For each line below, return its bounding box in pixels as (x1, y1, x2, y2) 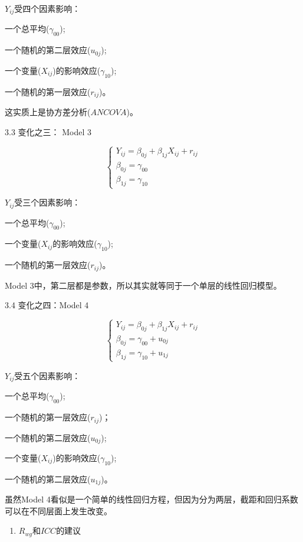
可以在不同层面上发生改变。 (5, 504, 112, 517)
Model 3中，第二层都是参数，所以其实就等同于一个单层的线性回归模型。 (5, 279, 282, 291)
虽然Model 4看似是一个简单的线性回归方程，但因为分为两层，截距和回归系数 (5, 493, 298, 505)
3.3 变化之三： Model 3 (5, 125, 91, 138)
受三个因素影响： (14, 196, 81, 208)
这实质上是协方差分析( (5, 105, 91, 117)
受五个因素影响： (14, 369, 81, 381)
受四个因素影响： (14, 2, 81, 14)
